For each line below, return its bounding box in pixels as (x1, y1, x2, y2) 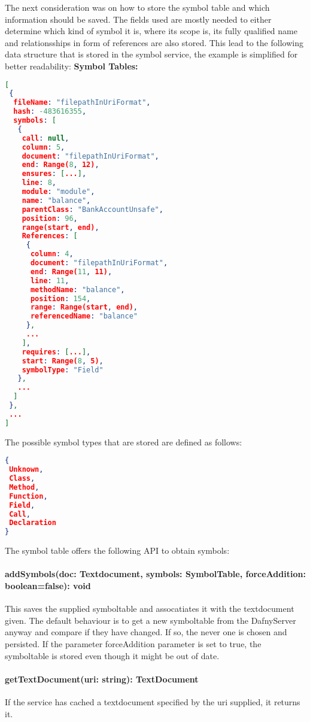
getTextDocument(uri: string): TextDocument (5, 672, 199, 685)
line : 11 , (30, 276, 69, 285)
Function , (9, 492, 48, 500)
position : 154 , (30, 294, 91, 303)
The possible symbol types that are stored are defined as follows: (5, 435, 242, 448)
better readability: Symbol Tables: (5, 59, 138, 72)
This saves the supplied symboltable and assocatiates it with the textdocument (5, 602, 294, 615)
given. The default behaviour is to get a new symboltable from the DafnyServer (5, 614, 296, 626)
